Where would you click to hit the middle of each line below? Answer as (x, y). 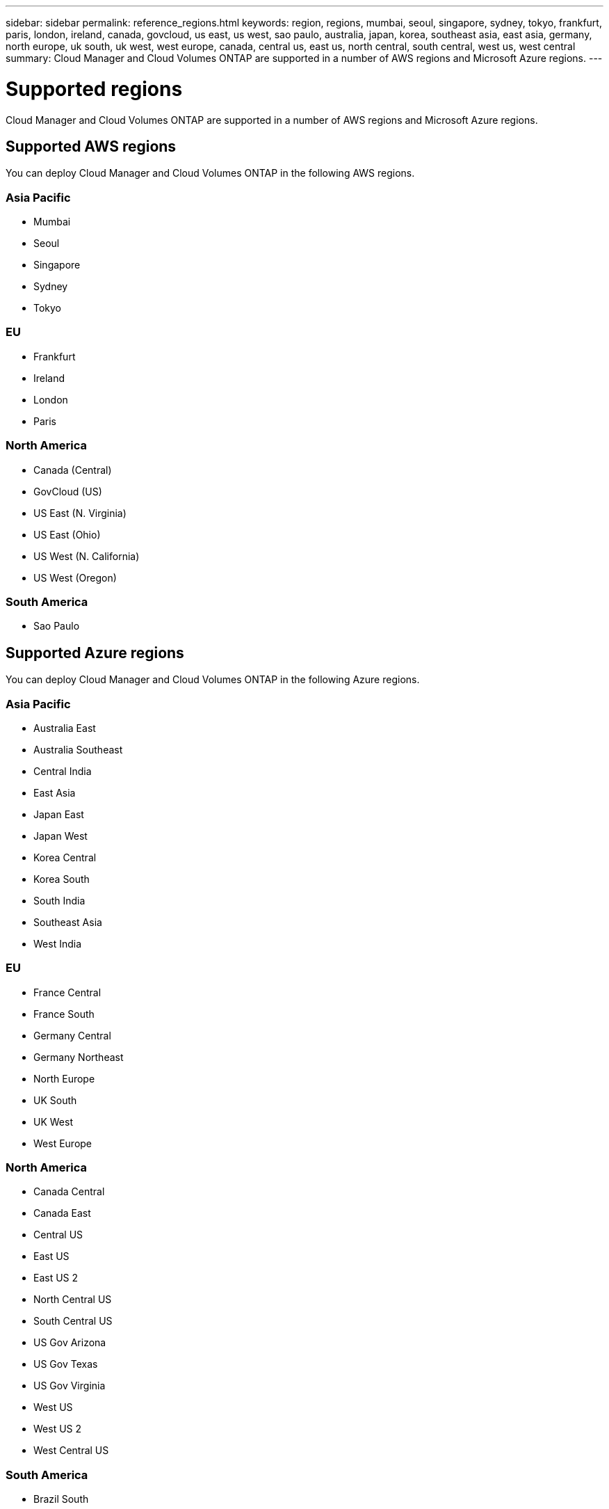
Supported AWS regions (91, 146)
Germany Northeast (79, 1057)
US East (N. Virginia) (80, 513)
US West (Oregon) (75, 577)
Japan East (59, 814)
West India (58, 943)
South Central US (73, 1321)
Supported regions (94, 89)
